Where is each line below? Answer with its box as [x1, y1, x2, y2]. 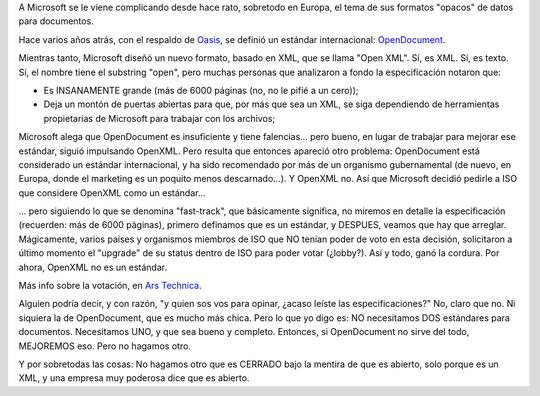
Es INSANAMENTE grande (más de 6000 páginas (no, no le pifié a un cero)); [43, 84, 359, 96]
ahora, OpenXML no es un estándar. [18, 261, 168, 273]
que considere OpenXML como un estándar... [18, 186, 206, 199]
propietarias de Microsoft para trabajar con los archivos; [43, 112, 276, 124]
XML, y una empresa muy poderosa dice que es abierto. [18, 372, 250, 384]
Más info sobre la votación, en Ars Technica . [18, 280, 202, 292]
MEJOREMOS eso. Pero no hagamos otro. [18, 340, 192, 352]
